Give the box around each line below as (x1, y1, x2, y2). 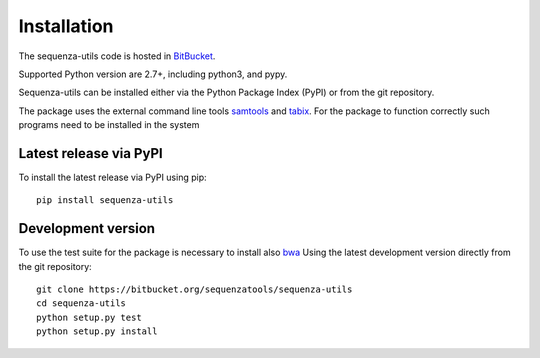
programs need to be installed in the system (18, 119, 200, 131)
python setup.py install (36, 326, 158, 337)
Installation (18, 15, 114, 37)
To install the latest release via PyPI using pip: (18, 171, 207, 184)
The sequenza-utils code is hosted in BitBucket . (18, 50, 216, 62)
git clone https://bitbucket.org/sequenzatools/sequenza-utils (36, 284, 353, 295)
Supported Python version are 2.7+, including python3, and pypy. (18, 68, 288, 80)
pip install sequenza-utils (36, 195, 174, 206)
